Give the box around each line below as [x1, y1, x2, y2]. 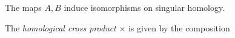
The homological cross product [5, 21, 116, 34]
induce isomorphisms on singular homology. [64, 1, 225, 13]
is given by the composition [128, 21, 230, 34]
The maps [5, 1, 42, 13]
